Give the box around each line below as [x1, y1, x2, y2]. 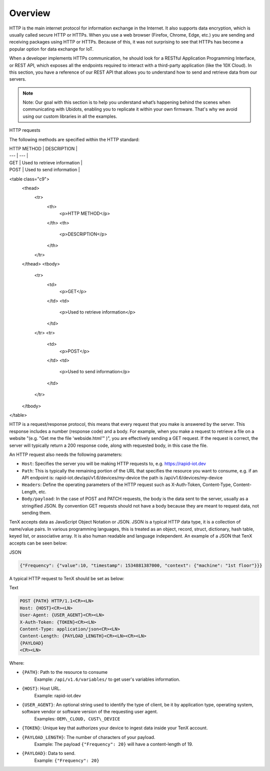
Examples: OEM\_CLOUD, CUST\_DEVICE [34, 715, 120, 721]
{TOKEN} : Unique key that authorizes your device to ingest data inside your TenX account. [21, 725, 208, 731]
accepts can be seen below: [9, 540, 67, 546]
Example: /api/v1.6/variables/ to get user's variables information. [34, 676, 180, 682]
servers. [9, 76, 26, 82]
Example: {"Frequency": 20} [34, 757, 99, 763]
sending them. [21, 510, 51, 516]
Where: [9, 660, 24, 666]
